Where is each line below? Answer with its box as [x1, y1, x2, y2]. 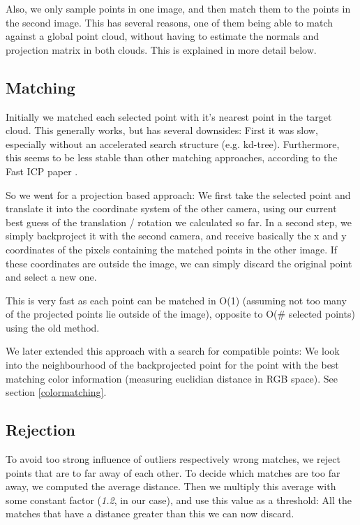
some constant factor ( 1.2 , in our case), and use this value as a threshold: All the [6, 492, 352, 507]
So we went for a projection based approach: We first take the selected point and [6, 187, 351, 202]
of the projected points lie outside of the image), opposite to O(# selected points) [6, 306, 355, 321]
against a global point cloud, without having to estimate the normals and [6, 29, 320, 43]
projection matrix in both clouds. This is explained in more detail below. [6, 42, 317, 57]
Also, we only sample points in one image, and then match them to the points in [6, 1, 351, 15]
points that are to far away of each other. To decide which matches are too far [6, 465, 340, 480]
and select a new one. [6, 269, 97, 284]
